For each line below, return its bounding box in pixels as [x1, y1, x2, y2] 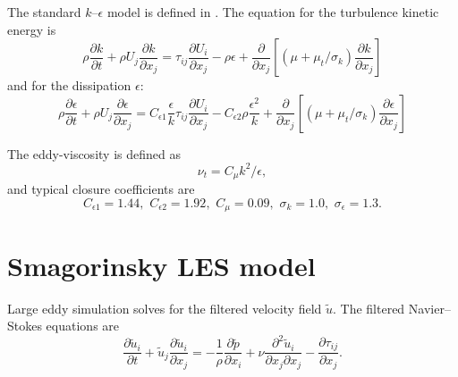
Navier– [408, 298, 451, 317]
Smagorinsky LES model [7, 247, 316, 283]
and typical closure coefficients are [7, 180, 195, 198]
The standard [7, 3, 81, 21]
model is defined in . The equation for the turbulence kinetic [106, 3, 439, 21]
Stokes [7, 316, 42, 335]
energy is [7, 20, 56, 38]
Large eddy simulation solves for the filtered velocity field [7, 298, 322, 317]
